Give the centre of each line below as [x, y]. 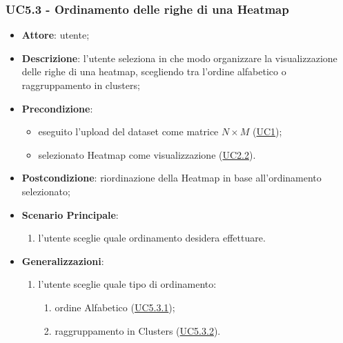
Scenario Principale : [70, 214]
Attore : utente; [56, 35]
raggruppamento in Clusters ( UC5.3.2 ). [138, 330]
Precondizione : [57, 108]
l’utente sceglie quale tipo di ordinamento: [127, 284]
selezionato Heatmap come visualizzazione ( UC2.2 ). [147, 154]
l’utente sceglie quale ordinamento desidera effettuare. [152, 238]
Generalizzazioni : [63, 261]
